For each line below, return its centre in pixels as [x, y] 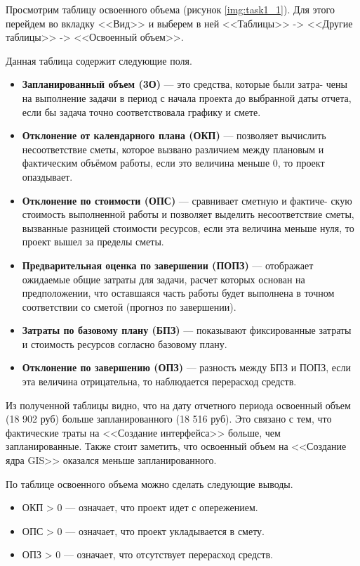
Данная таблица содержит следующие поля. [99, 60]
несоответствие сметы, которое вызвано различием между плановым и [173, 149]
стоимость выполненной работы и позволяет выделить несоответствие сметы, [188, 214]
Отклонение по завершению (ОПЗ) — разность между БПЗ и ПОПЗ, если [186, 367]
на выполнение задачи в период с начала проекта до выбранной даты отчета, [187, 97]
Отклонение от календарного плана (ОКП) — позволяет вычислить [174, 135]
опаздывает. [47, 176]
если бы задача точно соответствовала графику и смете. [141, 111]
